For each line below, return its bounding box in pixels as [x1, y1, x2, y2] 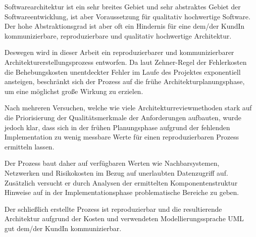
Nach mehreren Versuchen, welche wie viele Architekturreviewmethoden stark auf [4, 102, 252, 113]
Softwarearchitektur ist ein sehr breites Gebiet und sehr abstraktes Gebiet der [4, 1, 241, 11]
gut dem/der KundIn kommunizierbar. [4, 223, 121, 233]
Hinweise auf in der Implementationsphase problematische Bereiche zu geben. [4, 187, 239, 197]
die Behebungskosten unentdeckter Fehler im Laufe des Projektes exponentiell [4, 66, 241, 77]
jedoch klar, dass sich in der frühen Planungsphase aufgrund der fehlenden [4, 122, 230, 132]
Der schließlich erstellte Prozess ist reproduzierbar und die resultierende [4, 203, 222, 214]
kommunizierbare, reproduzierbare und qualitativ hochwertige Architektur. [4, 30, 232, 41]
